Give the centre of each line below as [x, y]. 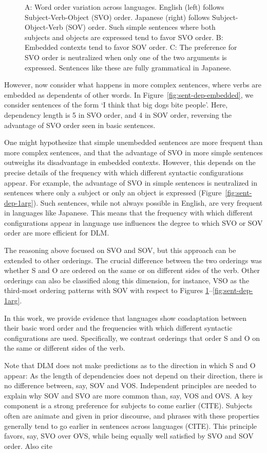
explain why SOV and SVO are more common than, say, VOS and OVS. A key [128, 395]
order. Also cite [28, 446]
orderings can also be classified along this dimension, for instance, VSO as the [127, 280]
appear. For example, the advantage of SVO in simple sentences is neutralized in [131, 182]
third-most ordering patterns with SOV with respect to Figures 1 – [108, 290]
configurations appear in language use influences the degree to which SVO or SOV [133, 222]
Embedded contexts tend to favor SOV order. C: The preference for [131, 47]
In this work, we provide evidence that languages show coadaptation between [126, 318]
